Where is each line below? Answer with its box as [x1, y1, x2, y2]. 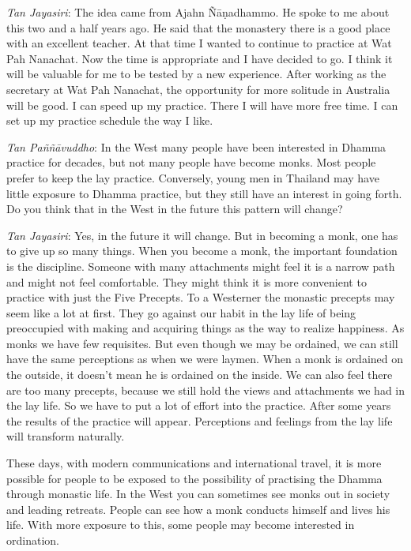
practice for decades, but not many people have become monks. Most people [6, 154, 376, 171]
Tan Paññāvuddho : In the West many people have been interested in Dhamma [6, 138, 386, 155]
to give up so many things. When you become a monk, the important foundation [6, 242, 398, 259]
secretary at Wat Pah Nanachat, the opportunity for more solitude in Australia [6, 81, 390, 97]
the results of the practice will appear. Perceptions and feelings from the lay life [6, 412, 393, 429]
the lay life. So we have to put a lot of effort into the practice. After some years [6, 397, 391, 414]
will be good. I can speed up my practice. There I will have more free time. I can [6, 96, 398, 113]
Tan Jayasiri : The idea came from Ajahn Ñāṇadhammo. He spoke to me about [6, 4, 390, 20]
